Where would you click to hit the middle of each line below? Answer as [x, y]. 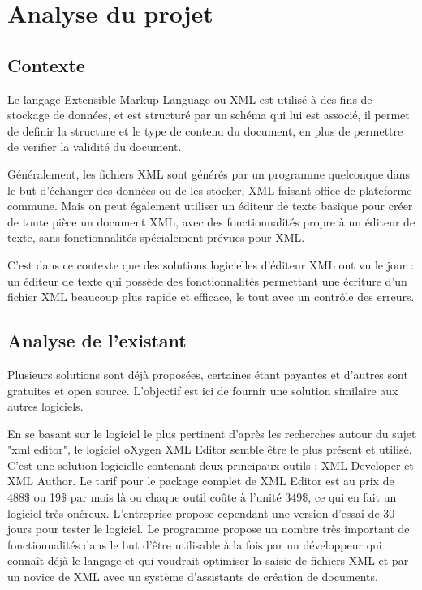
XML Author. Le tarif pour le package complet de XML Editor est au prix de [201, 481]
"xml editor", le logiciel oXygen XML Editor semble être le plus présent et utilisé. [210, 449]
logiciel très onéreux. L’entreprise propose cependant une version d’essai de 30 [201, 512]
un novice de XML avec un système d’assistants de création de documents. [193, 577]
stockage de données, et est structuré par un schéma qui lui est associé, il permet [209, 115]
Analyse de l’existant [97, 340]
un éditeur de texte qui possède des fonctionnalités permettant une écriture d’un [207, 280]
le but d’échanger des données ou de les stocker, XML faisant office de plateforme [210, 189]
